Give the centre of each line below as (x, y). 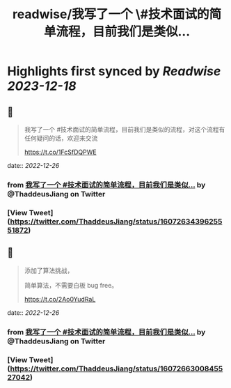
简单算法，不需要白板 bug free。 (71, 285)
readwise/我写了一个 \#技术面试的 (111, 14)
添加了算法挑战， (49, 270)
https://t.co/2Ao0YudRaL (60, 299)
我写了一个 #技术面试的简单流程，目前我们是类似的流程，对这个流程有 (125, 129)
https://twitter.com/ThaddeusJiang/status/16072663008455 (117, 368)
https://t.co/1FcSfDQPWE (60, 152)
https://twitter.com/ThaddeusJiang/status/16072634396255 (116, 222)
